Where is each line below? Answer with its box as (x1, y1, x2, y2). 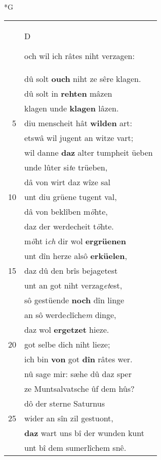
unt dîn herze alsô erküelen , (24, 249, 127, 262)
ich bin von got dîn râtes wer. (24, 353, 133, 365)
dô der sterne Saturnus (24, 397, 105, 409)
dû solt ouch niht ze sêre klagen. (24, 72, 141, 84)
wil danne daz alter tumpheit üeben (24, 146, 153, 158)
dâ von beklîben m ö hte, (24, 205, 108, 217)
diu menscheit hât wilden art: (24, 117, 132, 129)
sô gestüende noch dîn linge (24, 294, 125, 306)
